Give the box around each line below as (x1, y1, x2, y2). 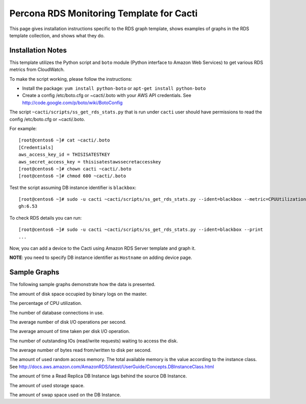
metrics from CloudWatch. (9, 66, 65, 73)
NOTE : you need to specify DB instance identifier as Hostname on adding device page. (9, 254, 192, 260)
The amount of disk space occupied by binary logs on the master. (9, 291, 148, 297)
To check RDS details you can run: (9, 215, 82, 221)
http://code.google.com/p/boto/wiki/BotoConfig (22, 100, 123, 106)
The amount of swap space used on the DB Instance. (9, 392, 121, 398)
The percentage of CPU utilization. (9, 300, 83, 306)
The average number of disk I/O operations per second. (9, 319, 127, 325)
